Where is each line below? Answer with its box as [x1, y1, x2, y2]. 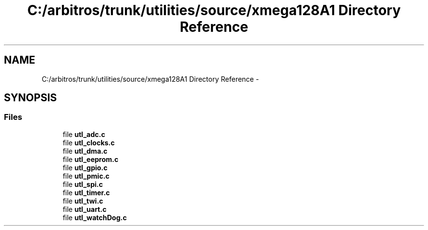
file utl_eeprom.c [63, 155, 119, 163]
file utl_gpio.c [63, 163, 108, 172]
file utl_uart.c [63, 205, 107, 213]
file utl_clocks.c [63, 138, 115, 147]
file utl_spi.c [63, 180, 103, 188]
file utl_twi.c [63, 196, 104, 205]
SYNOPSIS [4, 92, 57, 104]
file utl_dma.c [63, 146, 107, 155]
